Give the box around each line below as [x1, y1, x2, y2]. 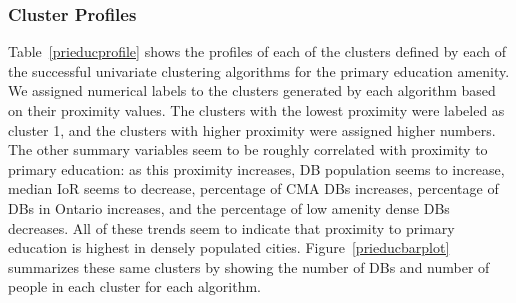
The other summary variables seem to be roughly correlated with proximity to [8, 139, 488, 160]
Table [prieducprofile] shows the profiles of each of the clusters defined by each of [8, 41, 506, 62]
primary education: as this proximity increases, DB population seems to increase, [8, 158, 505, 179]
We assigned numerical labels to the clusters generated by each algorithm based [8, 80, 496, 101]
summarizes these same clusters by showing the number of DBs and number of [8, 256, 490, 277]
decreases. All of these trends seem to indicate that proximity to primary [8, 217, 455, 238]
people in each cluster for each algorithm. [8, 276, 261, 297]
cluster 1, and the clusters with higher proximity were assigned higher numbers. [8, 119, 496, 140]
